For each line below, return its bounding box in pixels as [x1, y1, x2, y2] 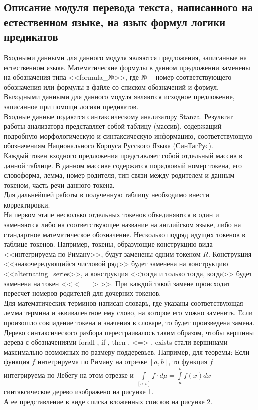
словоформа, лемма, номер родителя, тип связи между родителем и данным [4, 170, 235, 180]
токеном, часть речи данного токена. [4, 179, 115, 190]
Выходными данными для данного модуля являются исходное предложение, [4, 91, 235, 102]
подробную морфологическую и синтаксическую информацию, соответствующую [4, 130, 253, 141]
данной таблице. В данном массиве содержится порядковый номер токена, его [4, 160, 242, 170]
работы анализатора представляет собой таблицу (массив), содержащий [4, 121, 222, 131]
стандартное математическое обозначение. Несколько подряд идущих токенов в [4, 229, 245, 239]
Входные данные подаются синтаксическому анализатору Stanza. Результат [4, 111, 233, 121]
